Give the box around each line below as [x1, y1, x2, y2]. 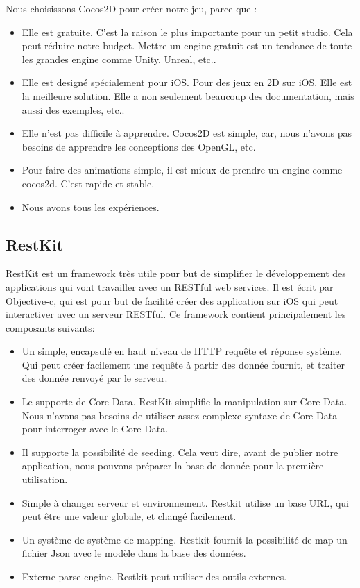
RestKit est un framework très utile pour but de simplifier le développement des [6, 266, 346, 280]
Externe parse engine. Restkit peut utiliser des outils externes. [22, 569, 287, 584]
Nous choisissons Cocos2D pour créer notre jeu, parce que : [6, 1, 257, 15]
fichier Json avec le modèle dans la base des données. [22, 546, 246, 560]
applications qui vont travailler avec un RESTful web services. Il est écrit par [6, 279, 334, 294]
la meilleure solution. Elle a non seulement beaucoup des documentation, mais [22, 88, 354, 103]
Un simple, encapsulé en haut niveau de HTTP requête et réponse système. [22, 344, 343, 358]
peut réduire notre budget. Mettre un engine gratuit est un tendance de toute [22, 38, 352, 53]
